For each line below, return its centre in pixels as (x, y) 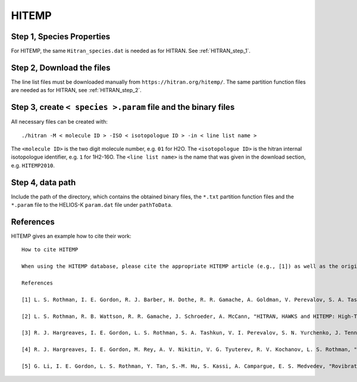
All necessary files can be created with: (59, 122)
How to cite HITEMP (50, 250)
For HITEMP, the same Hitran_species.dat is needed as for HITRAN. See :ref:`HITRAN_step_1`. (131, 51)
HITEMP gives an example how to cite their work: (71, 236)
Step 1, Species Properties (61, 37)
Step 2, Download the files (61, 67)
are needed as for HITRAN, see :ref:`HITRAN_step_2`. (76, 90)
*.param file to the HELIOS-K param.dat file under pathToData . (92, 205)
